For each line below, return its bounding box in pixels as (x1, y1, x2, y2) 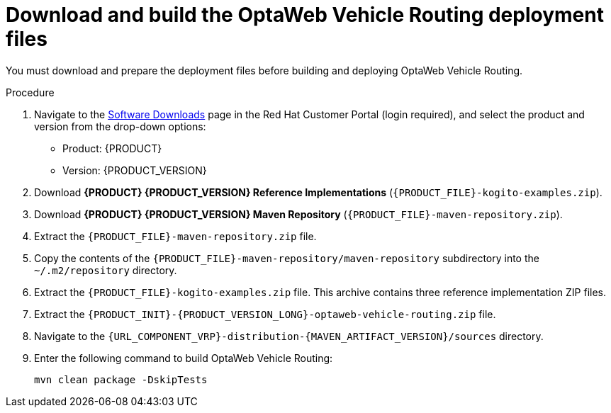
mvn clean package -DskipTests (34, 373, 208, 385)
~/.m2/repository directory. (34, 264, 177, 276)
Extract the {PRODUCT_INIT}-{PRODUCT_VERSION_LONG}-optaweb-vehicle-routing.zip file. (34, 307, 496, 320)
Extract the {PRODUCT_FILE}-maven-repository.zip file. (34, 230, 317, 242)
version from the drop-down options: (34, 120, 206, 132)
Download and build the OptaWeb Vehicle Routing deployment (6, 3, 604, 27)
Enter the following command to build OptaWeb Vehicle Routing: (34, 351, 333, 364)
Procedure (6, 86, 55, 98)
